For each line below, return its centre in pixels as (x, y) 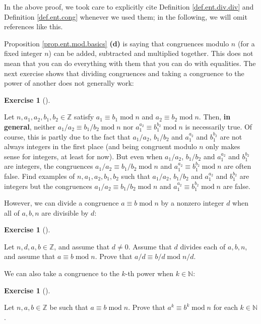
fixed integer (23, 53)
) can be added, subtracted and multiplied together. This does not (151, 53)
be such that (69, 307)
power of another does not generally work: (69, 83)
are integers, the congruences (49, 166)
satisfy (84, 117)
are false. (237, 186)
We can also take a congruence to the (62, 273)
